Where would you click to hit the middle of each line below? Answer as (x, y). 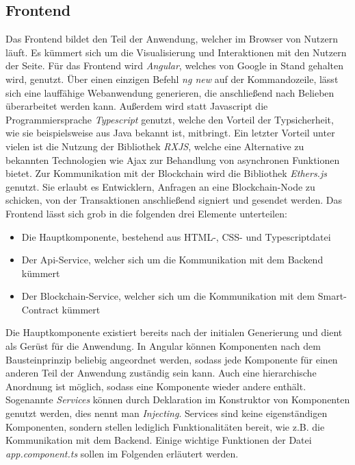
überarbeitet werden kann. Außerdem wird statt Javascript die (137, 106)
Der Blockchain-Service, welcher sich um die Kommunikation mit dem (168, 296)
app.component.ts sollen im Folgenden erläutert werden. (122, 453)
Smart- (332, 296)
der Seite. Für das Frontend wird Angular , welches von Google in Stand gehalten (174, 65)
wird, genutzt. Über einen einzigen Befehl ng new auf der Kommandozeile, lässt (172, 79)
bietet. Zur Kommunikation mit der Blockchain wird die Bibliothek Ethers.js (166, 173)
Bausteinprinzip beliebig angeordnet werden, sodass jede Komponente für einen (172, 359)
